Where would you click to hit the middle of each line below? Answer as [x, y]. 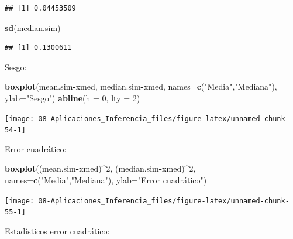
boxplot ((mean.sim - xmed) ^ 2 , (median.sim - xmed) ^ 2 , [100, 168]
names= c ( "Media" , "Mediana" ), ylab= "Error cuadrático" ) [106, 180]
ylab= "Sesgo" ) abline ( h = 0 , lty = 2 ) [73, 98]
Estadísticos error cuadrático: [57, 231]
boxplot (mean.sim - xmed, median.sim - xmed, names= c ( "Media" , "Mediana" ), [141, 86]
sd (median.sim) [33, 27]
